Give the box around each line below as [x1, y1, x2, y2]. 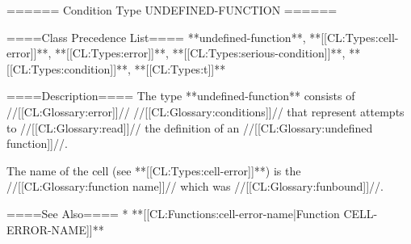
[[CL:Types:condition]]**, [6, 60, 131, 77]
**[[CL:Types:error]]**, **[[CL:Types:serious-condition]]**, [55, 44, 346, 61]
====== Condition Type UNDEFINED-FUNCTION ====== [6, 2, 338, 18]
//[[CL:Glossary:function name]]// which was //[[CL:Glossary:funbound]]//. [6, 178, 384, 195]
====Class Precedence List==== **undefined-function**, [6, 28, 306, 45]
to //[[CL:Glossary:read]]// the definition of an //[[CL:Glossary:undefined [6, 119, 373, 136]
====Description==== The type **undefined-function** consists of [6, 87, 355, 104]
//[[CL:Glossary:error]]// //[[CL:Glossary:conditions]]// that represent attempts [6, 103, 405, 120]
